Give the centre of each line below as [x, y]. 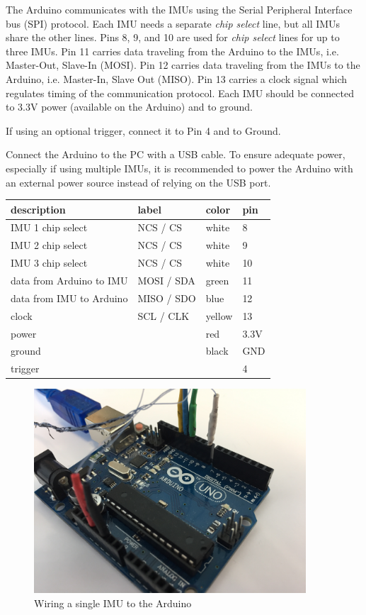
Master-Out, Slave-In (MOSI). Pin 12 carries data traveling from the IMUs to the [183, 65]
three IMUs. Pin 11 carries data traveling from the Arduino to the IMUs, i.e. [172, 51]
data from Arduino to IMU [69, 280]
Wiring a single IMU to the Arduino [113, 603]
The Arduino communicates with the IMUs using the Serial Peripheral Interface [179, 9]
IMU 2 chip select [49, 245]
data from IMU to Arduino [69, 298]
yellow [219, 315]
